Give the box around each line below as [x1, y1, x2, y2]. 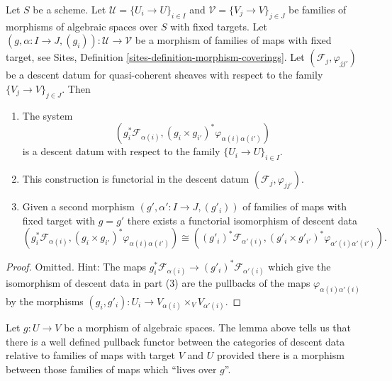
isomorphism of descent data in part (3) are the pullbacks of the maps [6, 275, 310, 290]
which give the [268, 258, 331, 273]
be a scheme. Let [33, 2, 106, 16]
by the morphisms [6, 293, 84, 308]
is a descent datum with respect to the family [22, 144, 220, 159]
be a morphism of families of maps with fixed [135, 33, 332, 47]
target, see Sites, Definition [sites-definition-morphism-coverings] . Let [6, 50, 305, 64]
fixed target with [22, 212, 96, 227]
